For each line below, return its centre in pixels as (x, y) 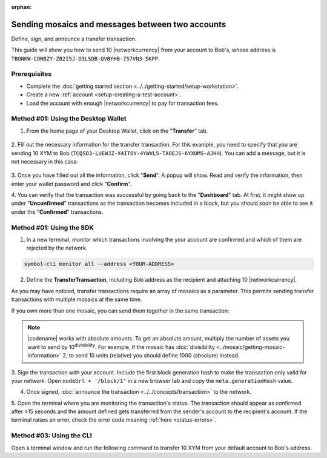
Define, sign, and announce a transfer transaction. (74, 39)
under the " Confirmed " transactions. (57, 211)
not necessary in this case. (45, 161)
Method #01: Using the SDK (52, 227)
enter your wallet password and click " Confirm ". (71, 184)
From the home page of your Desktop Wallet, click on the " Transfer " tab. (117, 131)
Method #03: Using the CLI (51, 436)
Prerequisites (31, 74)
